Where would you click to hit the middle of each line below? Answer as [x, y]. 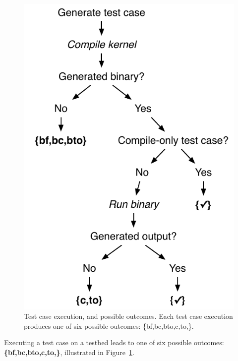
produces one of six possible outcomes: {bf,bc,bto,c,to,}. [109, 326]
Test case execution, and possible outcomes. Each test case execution [128, 316]
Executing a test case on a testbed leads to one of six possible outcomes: [114, 342]
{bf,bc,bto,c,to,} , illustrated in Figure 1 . [69, 352]
